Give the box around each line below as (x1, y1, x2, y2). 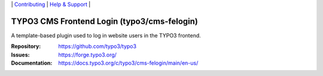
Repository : (11, 43, 41, 50)
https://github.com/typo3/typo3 (58, 43, 137, 50)
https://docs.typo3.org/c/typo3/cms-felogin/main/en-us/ (58, 59, 199, 66)
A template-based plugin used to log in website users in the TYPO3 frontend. (11, 31, 202, 39)
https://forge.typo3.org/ (58, 51, 117, 58)
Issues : (11, 51, 30, 58)
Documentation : (11, 59, 53, 66)
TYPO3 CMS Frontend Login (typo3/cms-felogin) (11, 16, 199, 26)
